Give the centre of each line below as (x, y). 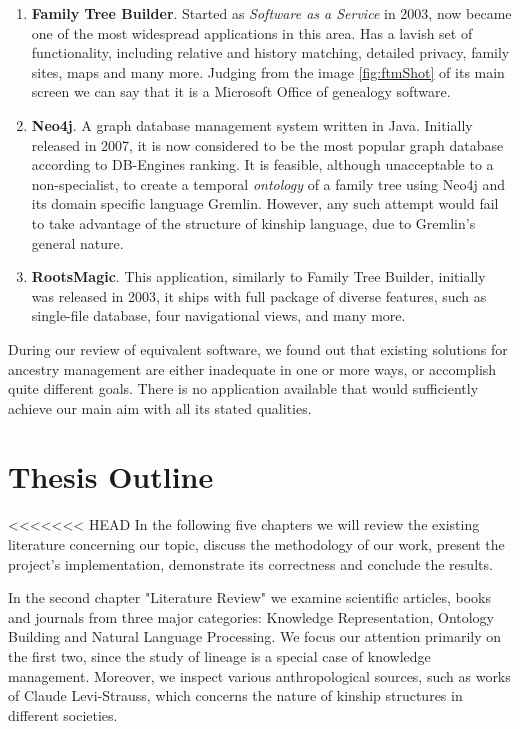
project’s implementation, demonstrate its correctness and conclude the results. (250, 563)
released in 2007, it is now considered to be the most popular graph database (267, 144)
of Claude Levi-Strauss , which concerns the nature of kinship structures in (235, 695)
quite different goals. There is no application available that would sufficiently (243, 388)
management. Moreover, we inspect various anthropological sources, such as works (259, 675)
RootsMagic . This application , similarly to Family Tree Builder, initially (258, 276)
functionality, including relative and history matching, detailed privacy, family (270, 52)
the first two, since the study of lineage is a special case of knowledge (219, 655)
